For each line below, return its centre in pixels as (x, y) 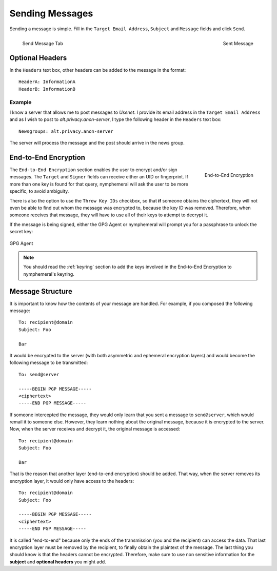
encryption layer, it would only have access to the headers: (72, 481)
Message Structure (41, 291)
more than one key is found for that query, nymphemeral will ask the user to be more (99, 184)
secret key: (21, 232)
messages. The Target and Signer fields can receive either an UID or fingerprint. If (99, 177)
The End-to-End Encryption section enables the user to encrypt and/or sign (93, 170)
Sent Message (238, 43)
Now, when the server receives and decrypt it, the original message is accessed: (95, 429)
